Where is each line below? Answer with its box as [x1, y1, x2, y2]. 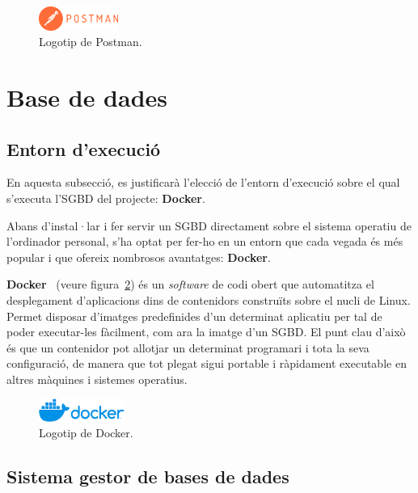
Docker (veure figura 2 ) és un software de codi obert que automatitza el [6, 276, 374, 293]
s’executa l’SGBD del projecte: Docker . [6, 189, 205, 206]
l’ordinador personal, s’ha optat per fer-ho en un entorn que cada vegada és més [6, 233, 403, 250]
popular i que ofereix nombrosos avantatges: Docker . [6, 248, 271, 265]
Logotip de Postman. [39, 33, 142, 50]
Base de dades [6, 80, 168, 113]
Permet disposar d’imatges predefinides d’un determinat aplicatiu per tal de [6, 307, 382, 324]
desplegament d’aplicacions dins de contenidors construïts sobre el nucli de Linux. [6, 291, 411, 308]
